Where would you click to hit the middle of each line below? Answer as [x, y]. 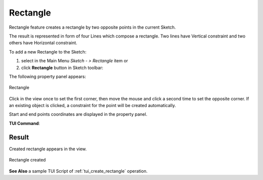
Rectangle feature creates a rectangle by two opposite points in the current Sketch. [93, 27]
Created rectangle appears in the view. [48, 149]
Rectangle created [28, 160]
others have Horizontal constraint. [43, 43]
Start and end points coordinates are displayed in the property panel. [78, 114]
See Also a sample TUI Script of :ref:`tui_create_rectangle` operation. [78, 171]
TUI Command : [25, 123]
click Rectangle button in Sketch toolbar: [62, 68]
